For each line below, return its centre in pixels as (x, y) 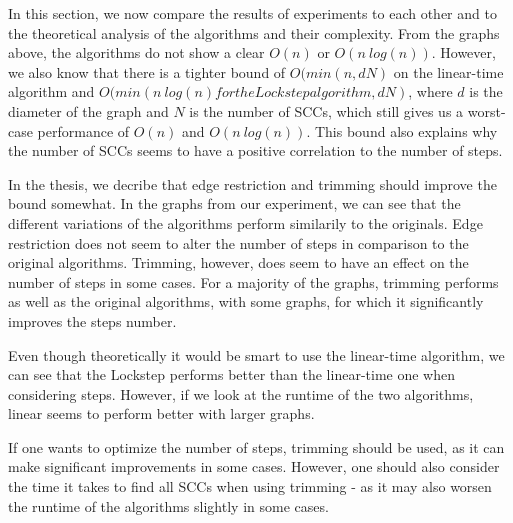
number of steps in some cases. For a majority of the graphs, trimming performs (253, 281)
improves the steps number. (92, 320)
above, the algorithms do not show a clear (136, 52)
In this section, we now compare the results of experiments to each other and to (252, 13)
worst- (486, 110)
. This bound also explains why (402, 130)
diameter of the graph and (88, 110)
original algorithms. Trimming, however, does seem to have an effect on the (238, 262)
